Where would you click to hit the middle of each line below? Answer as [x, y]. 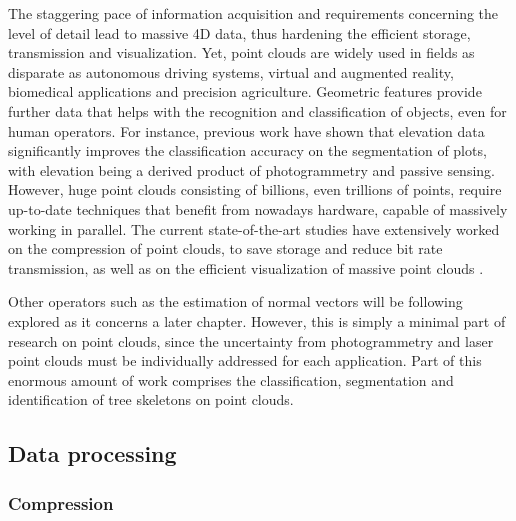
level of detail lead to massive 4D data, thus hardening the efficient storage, [239, 32]
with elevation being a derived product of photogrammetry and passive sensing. [251, 169]
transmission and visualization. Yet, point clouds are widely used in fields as [241, 52]
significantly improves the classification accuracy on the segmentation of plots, [247, 150]
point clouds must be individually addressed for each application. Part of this [245, 360]
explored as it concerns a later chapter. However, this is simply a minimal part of [257, 320]
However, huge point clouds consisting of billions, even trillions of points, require [255, 189]
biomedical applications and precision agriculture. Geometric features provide [245, 91]
